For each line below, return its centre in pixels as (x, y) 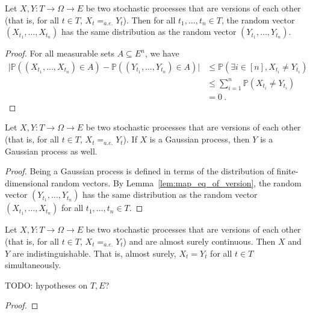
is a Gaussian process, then (200, 139)
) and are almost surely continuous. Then (199, 241)
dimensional (27, 182)
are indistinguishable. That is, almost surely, (94, 253)
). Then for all (149, 20)
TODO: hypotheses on (46, 285)
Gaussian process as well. (51, 151)
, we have (162, 53)
